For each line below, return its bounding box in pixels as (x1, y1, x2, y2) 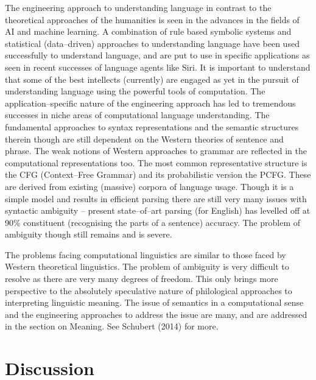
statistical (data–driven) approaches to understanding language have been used (5, 37, 300, 49)
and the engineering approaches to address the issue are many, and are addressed (5, 308, 307, 320)
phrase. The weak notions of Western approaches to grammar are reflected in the (5, 144, 307, 157)
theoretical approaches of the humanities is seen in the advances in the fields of (5, 13, 300, 26)
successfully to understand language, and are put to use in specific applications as (5, 49, 310, 62)
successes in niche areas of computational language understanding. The (5, 108, 270, 121)
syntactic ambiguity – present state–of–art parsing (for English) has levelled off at (5, 204, 311, 217)
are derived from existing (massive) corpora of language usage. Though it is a (5, 180, 294, 192)
